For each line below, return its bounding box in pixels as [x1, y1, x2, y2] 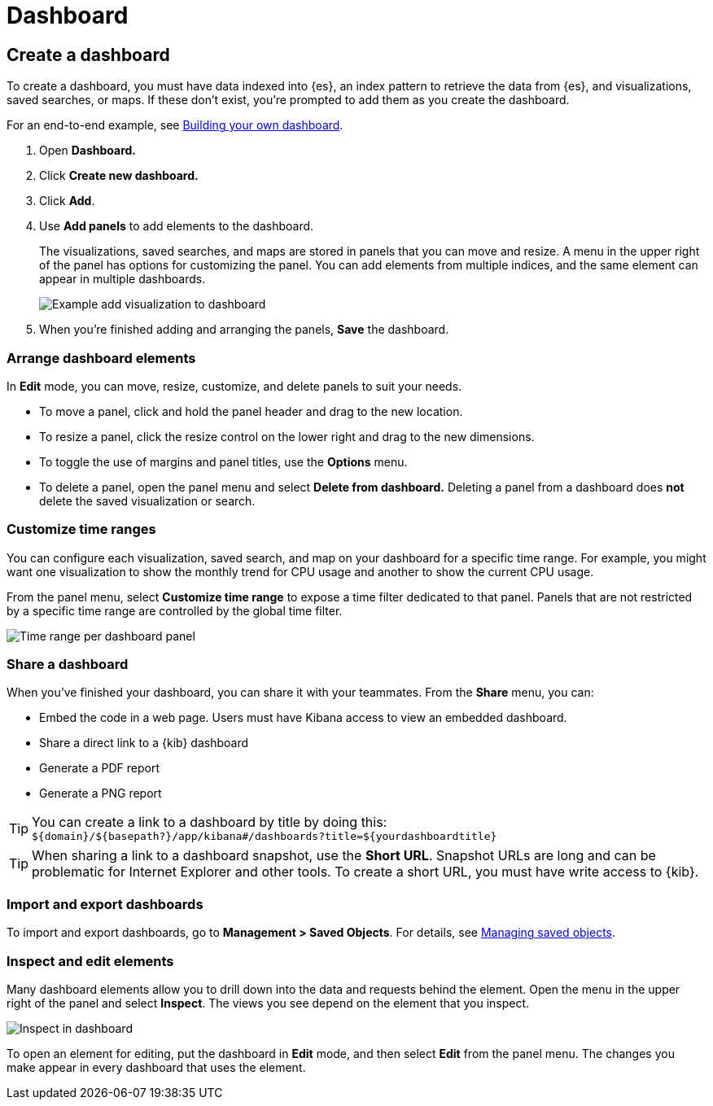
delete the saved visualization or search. [39, 493, 256, 508]
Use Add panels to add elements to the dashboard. [39, 219, 314, 234]
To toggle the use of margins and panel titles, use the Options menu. [39, 454, 408, 469]
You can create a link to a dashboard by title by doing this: [32, 814, 387, 831]
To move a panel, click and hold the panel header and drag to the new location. [39, 404, 463, 418]
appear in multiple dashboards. [39, 272, 206, 286]
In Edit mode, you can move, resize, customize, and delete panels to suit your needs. [7, 378, 462, 393]
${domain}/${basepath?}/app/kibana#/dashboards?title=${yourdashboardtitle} [32, 830, 497, 843]
